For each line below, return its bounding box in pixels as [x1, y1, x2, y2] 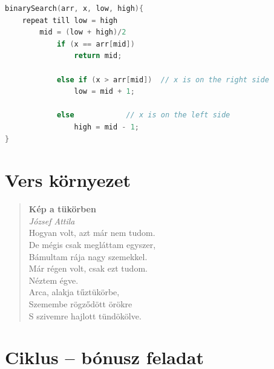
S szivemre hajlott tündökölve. [28, 309, 142, 322]
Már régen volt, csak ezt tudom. [28, 262, 148, 275]
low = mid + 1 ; [74, 87, 135, 96]
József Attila [28, 214, 75, 227]
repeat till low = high [22, 16, 118, 25]
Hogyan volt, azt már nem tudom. [28, 226, 155, 239]
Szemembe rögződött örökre [28, 298, 132, 310]
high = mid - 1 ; [74, 122, 139, 131]
